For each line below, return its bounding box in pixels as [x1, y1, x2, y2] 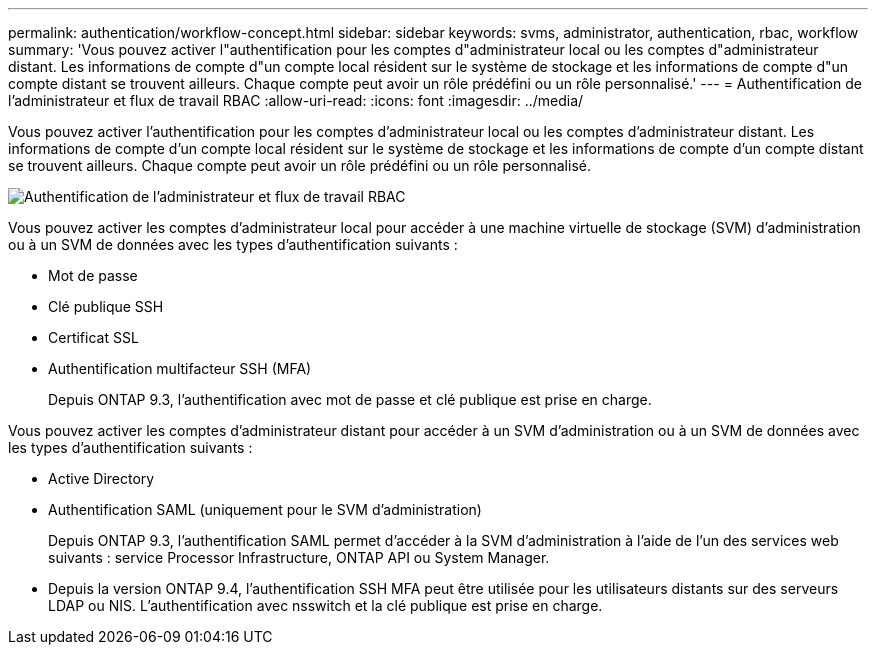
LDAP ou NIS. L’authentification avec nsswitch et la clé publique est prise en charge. [48, 597, 603, 614]
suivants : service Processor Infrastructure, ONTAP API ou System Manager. [48, 549, 550, 566]
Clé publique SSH [48, 298, 164, 315]
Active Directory [48, 470, 155, 487]
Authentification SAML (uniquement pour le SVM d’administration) [48, 501, 482, 518]
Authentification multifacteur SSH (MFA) [48, 360, 312, 377]
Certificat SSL [48, 329, 139, 346]
